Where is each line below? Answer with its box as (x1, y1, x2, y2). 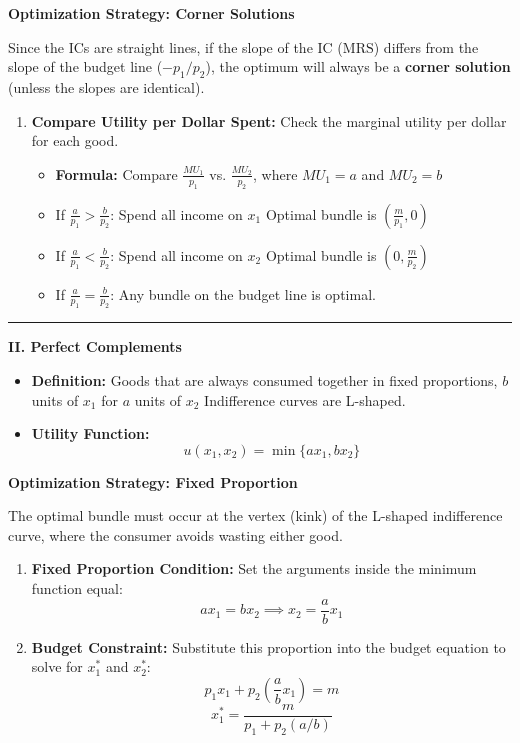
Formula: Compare (55, 163, 178, 184)
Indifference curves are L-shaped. (204, 389, 406, 410)
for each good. (31, 130, 119, 151)
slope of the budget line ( (8, 56, 163, 77)
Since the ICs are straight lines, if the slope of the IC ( (8, 36, 343, 57)
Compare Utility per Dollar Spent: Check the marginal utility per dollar (31, 110, 507, 131)
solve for (31, 656, 83, 677)
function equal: (31, 578, 123, 599)
